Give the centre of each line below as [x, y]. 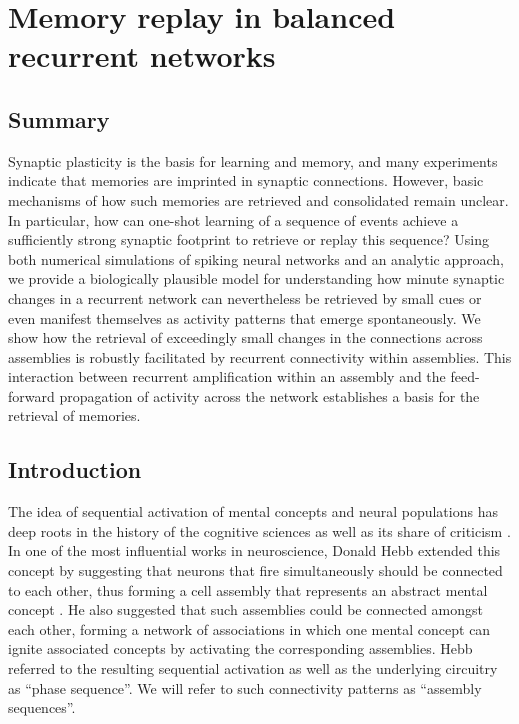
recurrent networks [142, 55]
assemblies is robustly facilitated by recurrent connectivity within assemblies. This [260, 356]
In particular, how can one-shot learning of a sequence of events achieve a [233, 219]
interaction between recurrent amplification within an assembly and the [227, 376]
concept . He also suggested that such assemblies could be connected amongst [245, 609]
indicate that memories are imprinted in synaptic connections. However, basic [246, 180]
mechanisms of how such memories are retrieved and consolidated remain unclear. [258, 199]
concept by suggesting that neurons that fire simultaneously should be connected [255, 570]
